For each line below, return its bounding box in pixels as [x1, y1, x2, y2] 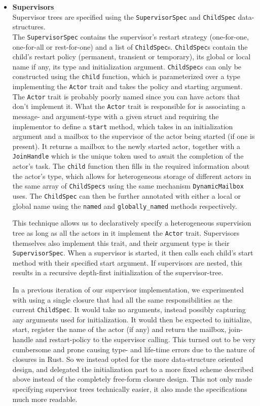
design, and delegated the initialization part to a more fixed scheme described [12, 363, 253, 374]
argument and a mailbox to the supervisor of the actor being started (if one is [12, 131, 255, 141]
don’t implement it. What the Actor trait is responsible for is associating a [12, 101, 245, 112]
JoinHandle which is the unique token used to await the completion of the [12, 151, 244, 161]
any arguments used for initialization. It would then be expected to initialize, [12, 314, 252, 324]
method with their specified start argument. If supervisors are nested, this [12, 257, 242, 268]
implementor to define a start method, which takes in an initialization [12, 121, 233, 131]
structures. [12, 21, 46, 32]
